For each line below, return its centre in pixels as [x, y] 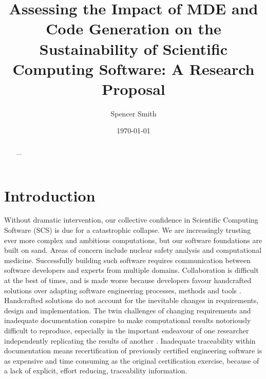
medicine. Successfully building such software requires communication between [127, 260]
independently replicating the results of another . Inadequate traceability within [130, 340]
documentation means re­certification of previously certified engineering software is [133, 351]
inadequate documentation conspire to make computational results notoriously [128, 320]
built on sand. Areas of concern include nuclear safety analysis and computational [133, 250]
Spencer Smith [134, 113]
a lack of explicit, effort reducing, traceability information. [96, 371]
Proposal [134, 88]
